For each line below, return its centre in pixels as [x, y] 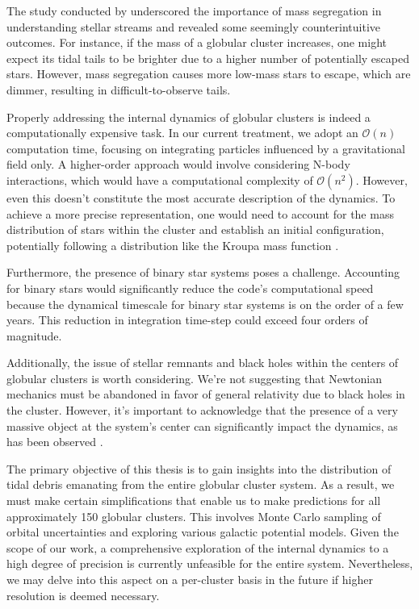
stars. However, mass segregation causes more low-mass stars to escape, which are [209, 74]
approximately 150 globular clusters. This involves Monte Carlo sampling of [194, 516]
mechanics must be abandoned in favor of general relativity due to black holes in [206, 394]
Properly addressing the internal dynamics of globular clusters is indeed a [189, 117]
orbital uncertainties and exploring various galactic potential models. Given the [203, 532]
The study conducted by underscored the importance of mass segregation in [194, 10]
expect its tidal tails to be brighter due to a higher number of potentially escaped [208, 58]
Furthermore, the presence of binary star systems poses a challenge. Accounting [203, 272]
